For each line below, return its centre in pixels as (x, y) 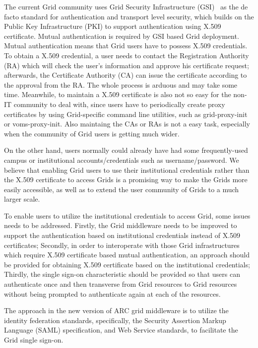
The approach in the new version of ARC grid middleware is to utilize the (116, 310)
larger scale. (22, 199)
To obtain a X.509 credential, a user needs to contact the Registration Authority (127, 55)
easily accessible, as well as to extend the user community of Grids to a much (122, 189)
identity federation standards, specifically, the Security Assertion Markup (115, 320)
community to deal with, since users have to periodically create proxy (119, 104)
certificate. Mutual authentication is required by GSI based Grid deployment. (122, 36)
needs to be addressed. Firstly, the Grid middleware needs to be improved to (121, 225)
